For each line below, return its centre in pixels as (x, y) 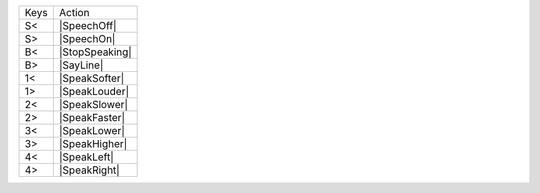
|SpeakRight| (89, 170)
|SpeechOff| (87, 25)
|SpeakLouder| (94, 91)
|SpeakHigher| (93, 143)
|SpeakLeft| (86, 157)
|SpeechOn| (87, 38)
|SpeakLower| (91, 130)
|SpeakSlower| (93, 104)
